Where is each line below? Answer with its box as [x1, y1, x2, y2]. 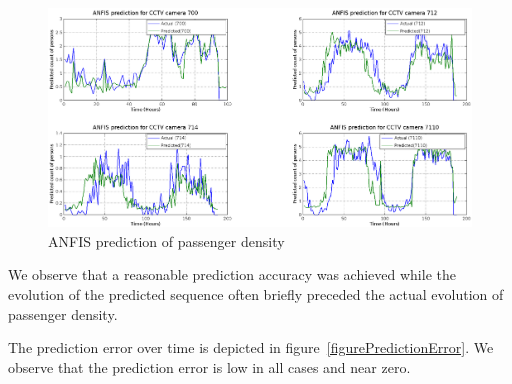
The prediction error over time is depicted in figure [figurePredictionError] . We [8, 337, 494, 358]
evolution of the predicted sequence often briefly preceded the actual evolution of [8, 284, 504, 305]
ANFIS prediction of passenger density [48, 230, 285, 251]
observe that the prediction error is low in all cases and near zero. [8, 356, 411, 377]
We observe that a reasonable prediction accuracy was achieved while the [8, 264, 456, 285]
